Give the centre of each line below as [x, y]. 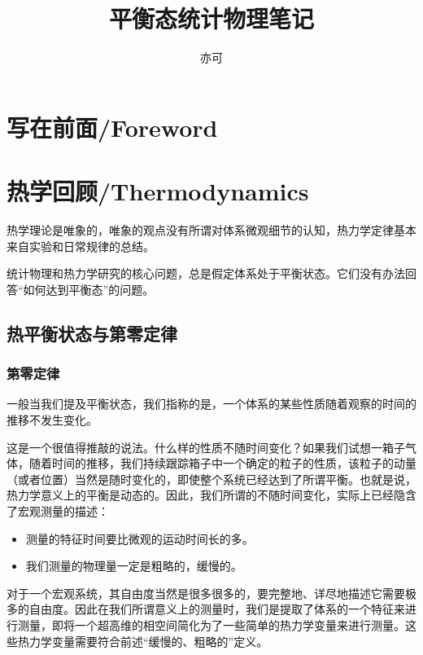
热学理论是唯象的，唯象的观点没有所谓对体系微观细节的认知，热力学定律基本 [211, 230]
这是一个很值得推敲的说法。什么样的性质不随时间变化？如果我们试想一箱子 [206, 447]
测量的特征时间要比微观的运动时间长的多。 [140, 538]
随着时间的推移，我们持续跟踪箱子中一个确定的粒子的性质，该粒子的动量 [222, 463]
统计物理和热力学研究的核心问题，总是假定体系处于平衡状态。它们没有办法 [206, 273]
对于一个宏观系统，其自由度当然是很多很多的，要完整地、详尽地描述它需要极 [211, 593]
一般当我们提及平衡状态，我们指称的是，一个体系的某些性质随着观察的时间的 [211, 404]
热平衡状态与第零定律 [92, 333]
